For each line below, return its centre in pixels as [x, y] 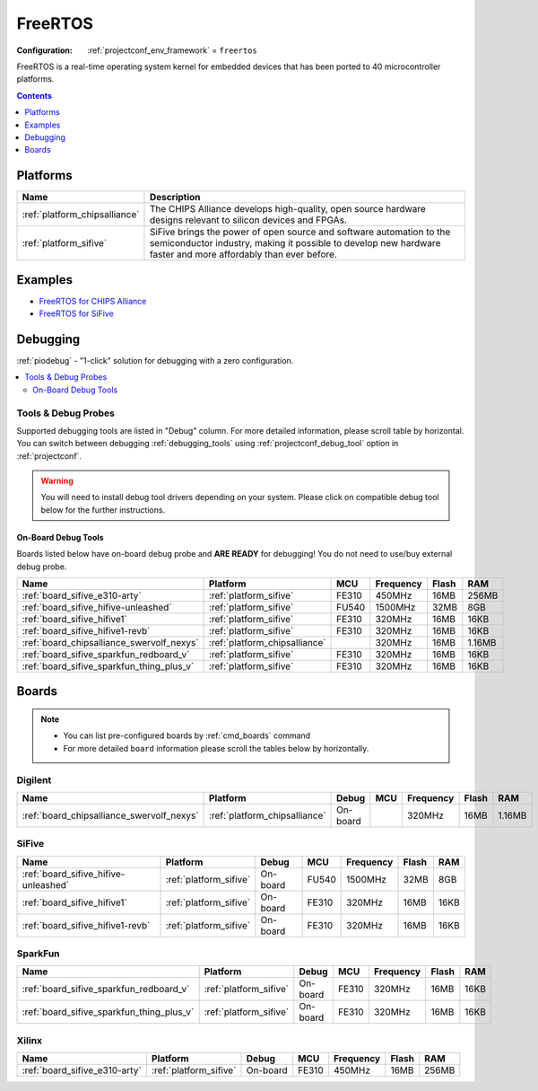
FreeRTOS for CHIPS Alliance [93, 301]
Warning [57, 481]
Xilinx [30, 1040]
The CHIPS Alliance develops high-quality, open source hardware [287, 209]
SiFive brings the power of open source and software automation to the [300, 232]
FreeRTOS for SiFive [76, 313]
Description [175, 198]
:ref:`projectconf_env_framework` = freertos [172, 50]
